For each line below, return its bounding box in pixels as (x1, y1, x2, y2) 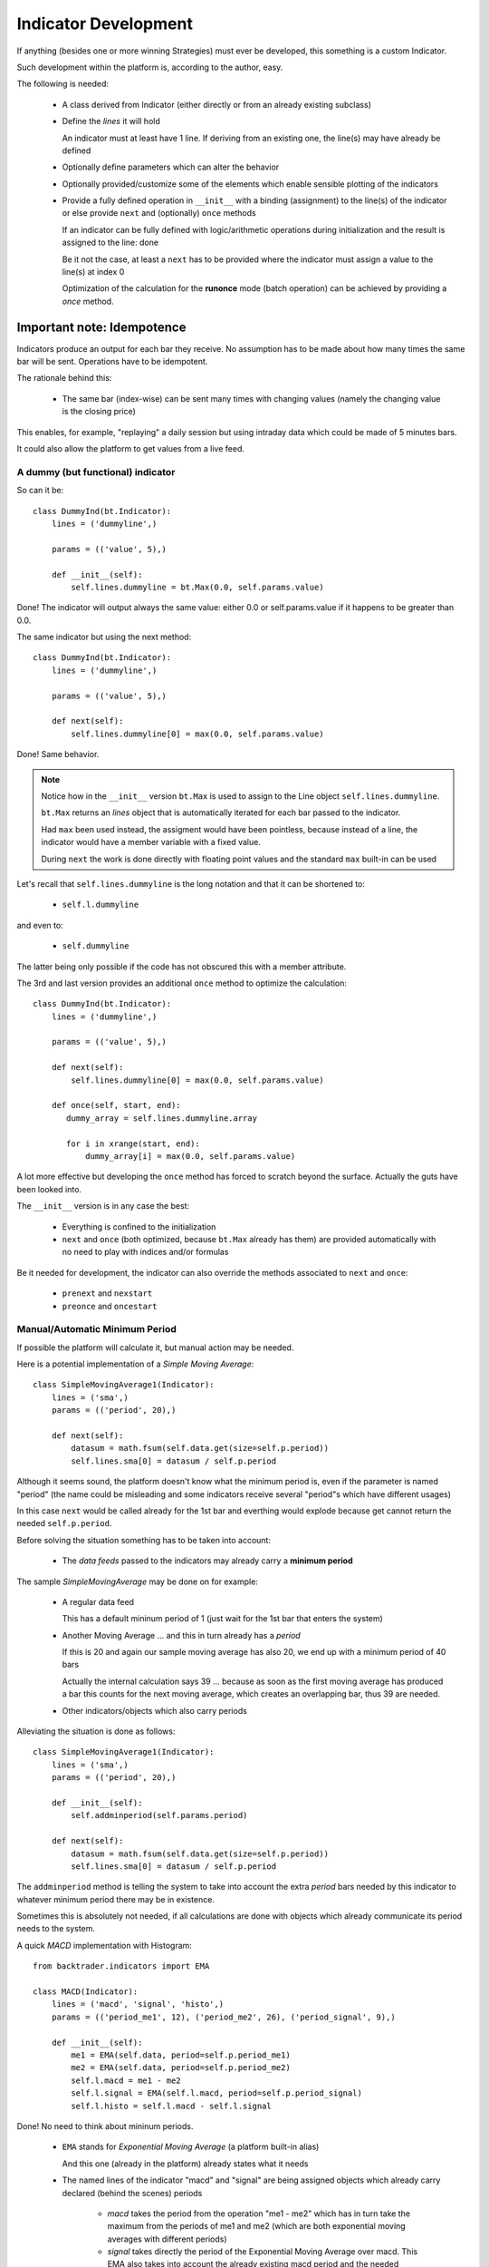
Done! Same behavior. (16, 749, 100, 760)
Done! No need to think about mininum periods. (16, 2120, 194, 2131)
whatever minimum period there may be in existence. (16, 1893, 215, 1904)
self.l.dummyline (62, 900, 139, 910)
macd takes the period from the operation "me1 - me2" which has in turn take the (107, 2208, 411, 2219)
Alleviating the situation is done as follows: (16, 1726, 176, 1737)
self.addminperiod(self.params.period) (71, 1810, 248, 1821)
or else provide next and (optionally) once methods (62, 208, 257, 219)
